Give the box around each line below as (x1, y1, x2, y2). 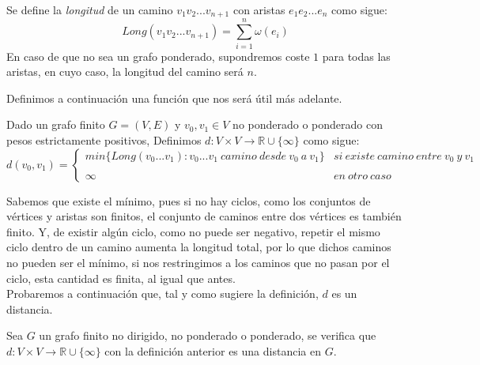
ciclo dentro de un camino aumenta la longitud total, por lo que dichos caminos (6, 239, 391, 255)
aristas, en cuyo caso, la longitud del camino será (6, 63, 244, 80)
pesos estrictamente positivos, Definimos (6, 131, 202, 148)
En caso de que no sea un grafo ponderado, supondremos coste (6, 47, 310, 64)
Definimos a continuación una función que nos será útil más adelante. (6, 89, 342, 106)
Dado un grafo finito (6, 116, 105, 133)
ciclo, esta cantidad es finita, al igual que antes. (6, 269, 236, 286)
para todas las (322, 47, 391, 64)
